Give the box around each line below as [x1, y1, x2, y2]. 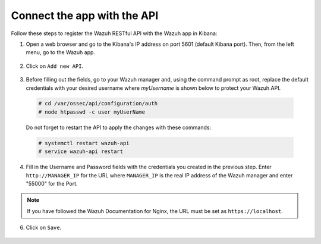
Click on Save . [26, 224, 62, 232]
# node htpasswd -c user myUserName [38, 108, 146, 115]
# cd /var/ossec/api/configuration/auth [38, 100, 158, 107]
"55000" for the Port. [26, 180, 78, 187]
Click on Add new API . [26, 62, 83, 70]
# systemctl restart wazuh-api [38, 140, 130, 146]
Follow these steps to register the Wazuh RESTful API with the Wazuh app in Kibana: [11, 30, 218, 37]
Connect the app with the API [11, 9, 159, 22]
